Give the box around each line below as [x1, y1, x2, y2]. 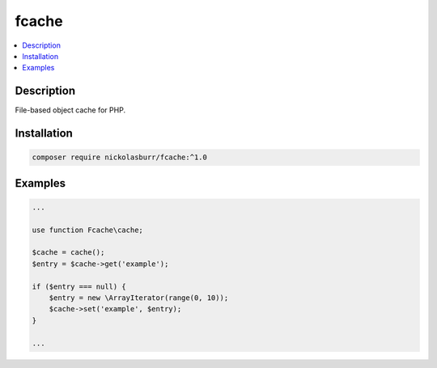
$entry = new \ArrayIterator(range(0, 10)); [49, 293, 229, 302]
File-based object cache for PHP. [15, 105, 125, 115]
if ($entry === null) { [32, 281, 127, 291]
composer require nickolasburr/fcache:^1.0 [32, 153, 208, 162]
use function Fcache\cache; [32, 225, 143, 235]
